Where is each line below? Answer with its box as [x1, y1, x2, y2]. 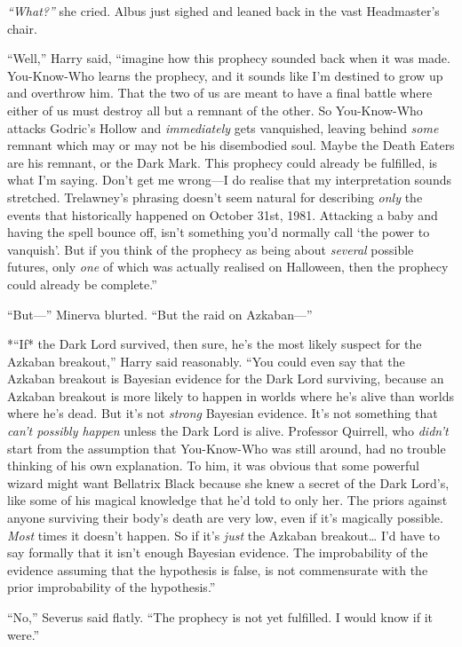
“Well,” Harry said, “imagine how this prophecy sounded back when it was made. [7, 49, 450, 67]
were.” [7, 625, 40, 643]
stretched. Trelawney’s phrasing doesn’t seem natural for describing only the [7, 187, 423, 206]
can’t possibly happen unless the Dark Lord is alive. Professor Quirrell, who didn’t [7, 422, 449, 440]
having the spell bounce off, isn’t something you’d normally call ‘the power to [7, 223, 430, 241]
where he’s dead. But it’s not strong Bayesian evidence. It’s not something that [7, 404, 438, 422]
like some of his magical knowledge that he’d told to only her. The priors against [7, 491, 448, 509]
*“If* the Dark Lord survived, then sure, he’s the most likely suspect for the [7, 335, 422, 353]
